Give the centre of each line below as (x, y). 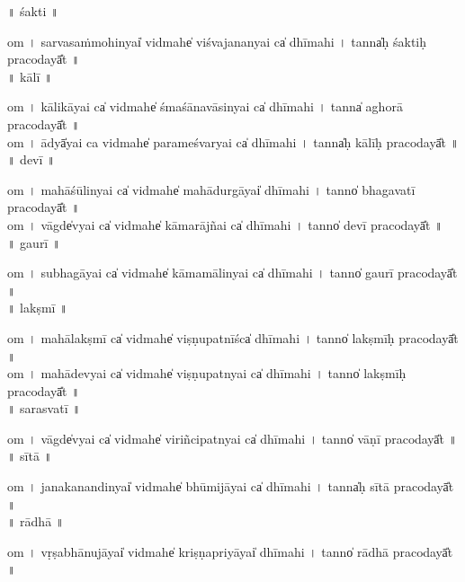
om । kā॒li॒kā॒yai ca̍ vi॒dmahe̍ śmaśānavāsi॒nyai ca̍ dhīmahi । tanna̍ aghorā (205, 106)
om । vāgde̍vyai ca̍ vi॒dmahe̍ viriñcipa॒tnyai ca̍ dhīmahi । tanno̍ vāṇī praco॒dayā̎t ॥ (232, 438)
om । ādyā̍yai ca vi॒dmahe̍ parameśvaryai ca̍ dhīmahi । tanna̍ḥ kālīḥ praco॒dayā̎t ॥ (233, 141)
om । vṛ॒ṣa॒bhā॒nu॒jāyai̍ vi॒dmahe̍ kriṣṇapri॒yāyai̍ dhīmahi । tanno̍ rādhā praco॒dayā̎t (230, 551)
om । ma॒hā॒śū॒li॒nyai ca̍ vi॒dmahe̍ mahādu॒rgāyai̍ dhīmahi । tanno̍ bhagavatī (211, 189)
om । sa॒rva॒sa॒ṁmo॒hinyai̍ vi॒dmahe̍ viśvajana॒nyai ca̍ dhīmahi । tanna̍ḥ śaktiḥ (217, 41)
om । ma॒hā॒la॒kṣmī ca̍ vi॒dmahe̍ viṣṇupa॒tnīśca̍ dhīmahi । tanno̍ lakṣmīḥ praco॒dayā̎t (233, 337)
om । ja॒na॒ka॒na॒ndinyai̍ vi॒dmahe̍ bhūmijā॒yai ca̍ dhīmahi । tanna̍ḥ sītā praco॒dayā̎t (231, 486)
